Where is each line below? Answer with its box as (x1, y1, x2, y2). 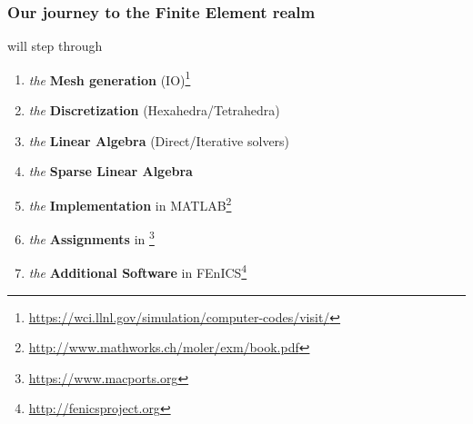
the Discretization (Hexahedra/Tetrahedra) (28, 101, 280, 120)
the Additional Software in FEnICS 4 (28, 261, 247, 281)
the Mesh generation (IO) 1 (28, 67, 191, 89)
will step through (7, 36, 103, 55)
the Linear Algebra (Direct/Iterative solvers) (28, 131, 290, 150)
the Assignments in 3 (28, 227, 155, 248)
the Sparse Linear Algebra (28, 162, 193, 181)
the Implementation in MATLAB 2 (28, 192, 232, 214)
